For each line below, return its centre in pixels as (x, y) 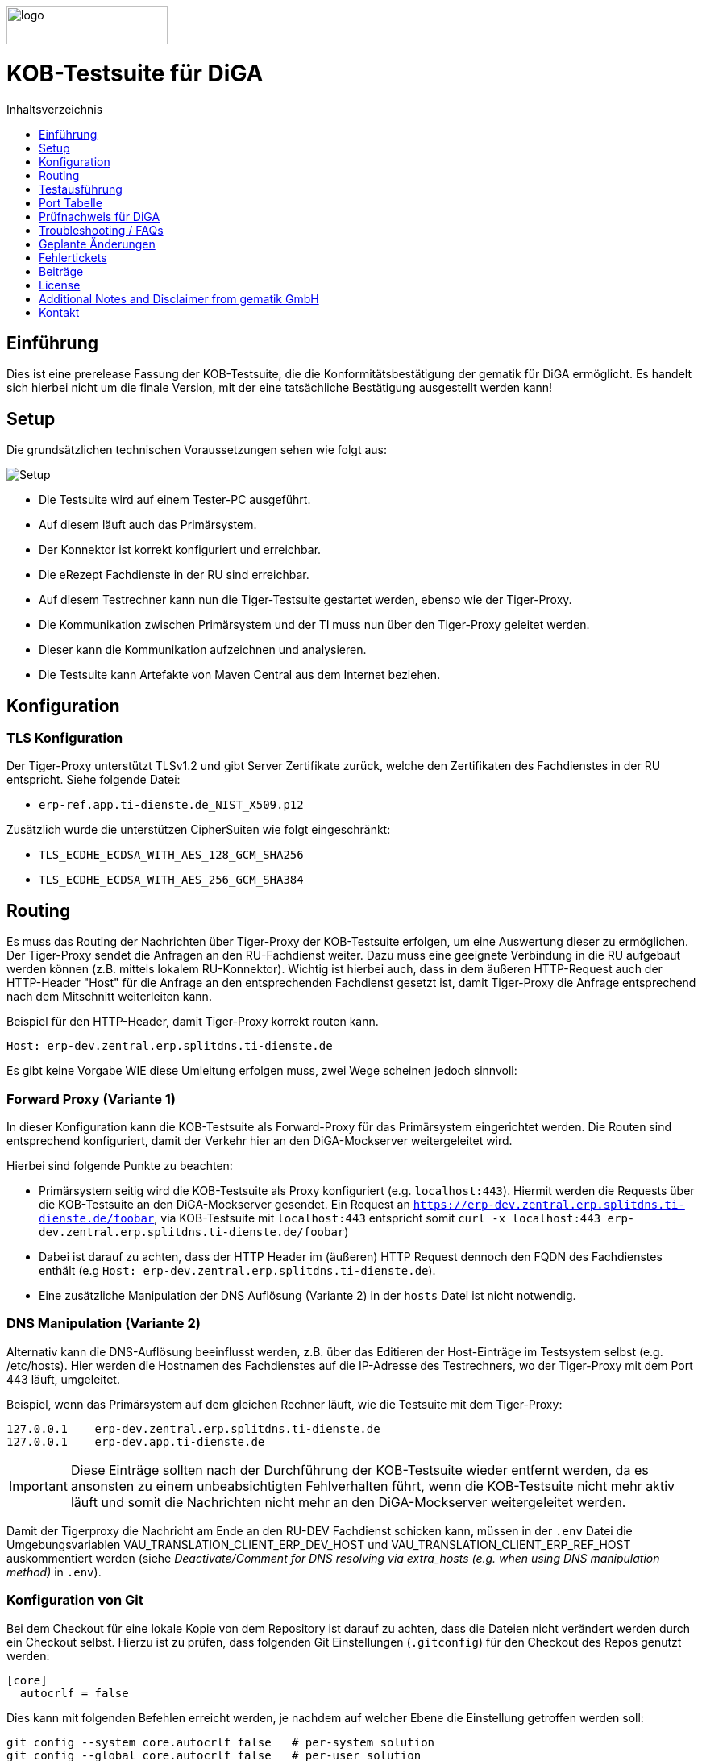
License (60, 285)
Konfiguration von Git (75, 1600)
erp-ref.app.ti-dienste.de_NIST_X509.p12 (171, 805)
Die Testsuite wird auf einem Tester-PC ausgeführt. (175, 500)
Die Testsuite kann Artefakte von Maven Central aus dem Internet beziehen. (240, 675)
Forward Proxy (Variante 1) (91, 1099)
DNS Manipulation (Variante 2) (104, 1324)
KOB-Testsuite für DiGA (135, 73)
